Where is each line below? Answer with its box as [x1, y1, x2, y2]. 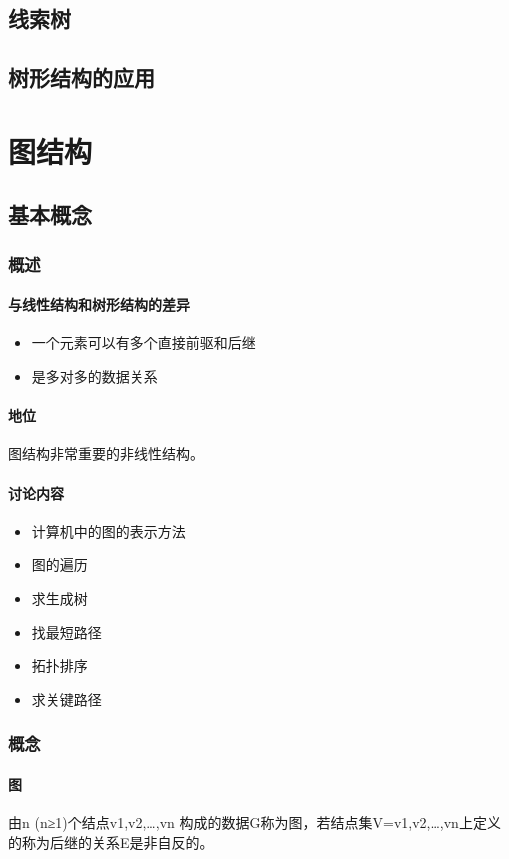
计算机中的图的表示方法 [31, 520, 186, 541]
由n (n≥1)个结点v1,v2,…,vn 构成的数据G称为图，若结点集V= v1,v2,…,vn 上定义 [8, 811, 501, 832]
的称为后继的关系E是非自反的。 [8, 831, 214, 852]
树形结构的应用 [8, 62, 155, 93]
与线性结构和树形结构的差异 [8, 294, 190, 315]
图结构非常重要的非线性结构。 [8, 443, 204, 464]
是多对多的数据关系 [31, 365, 158, 386]
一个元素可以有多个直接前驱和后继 [31, 332, 256, 353]
